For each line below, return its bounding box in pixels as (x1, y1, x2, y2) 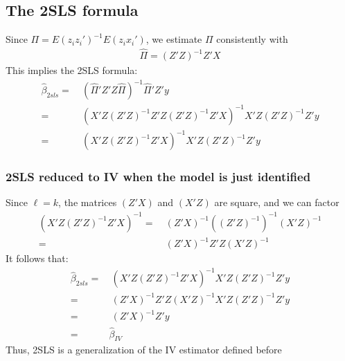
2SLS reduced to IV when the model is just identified (6, 168, 311, 185)
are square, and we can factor (214, 195, 339, 210)
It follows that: (6, 251, 69, 266)
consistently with (216, 32, 288, 46)
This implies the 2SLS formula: (6, 63, 138, 77)
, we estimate (145, 32, 202, 46)
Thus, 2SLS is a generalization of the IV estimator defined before (6, 342, 282, 357)
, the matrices (58, 195, 117, 210)
